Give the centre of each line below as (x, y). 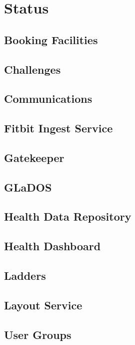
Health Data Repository (68, 216)
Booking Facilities (51, 39)
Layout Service (43, 305)
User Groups (38, 334)
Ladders (25, 276)
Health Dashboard (52, 246)
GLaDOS (28, 187)
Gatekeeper (34, 157)
